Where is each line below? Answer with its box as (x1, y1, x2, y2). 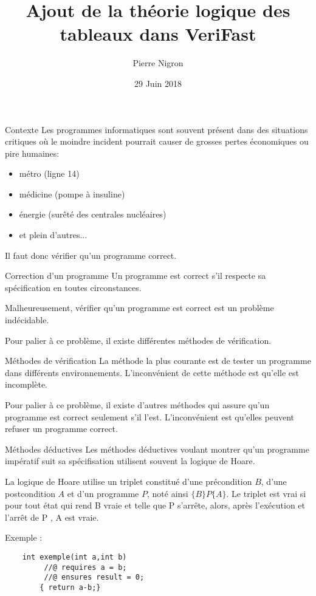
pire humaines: (5, 146, 60, 159)
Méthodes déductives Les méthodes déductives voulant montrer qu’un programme (5, 442, 309, 455)
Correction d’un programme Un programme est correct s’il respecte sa (5, 269, 266, 282)
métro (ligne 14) (19, 167, 80, 180)
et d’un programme (67, 487, 139, 499)
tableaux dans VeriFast (60, 21, 256, 46)
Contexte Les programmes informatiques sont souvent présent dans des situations (5, 123, 308, 135)
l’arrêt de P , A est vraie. (5, 510, 99, 523)
